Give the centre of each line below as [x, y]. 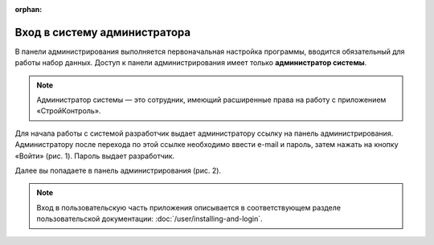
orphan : [29, 9]
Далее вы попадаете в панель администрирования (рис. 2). [118, 171]
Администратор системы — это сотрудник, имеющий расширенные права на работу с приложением [211, 100]
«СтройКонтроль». [69, 111]
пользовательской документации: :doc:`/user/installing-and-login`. [149, 219]
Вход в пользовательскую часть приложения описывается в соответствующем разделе [189, 207]
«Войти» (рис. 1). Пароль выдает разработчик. [95, 156]
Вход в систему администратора [103, 32]
